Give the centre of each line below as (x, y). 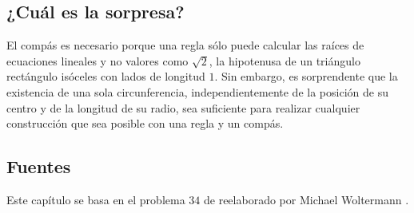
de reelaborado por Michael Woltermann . (306, 199)
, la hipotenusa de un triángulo (285, 60)
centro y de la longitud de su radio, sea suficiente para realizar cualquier (183, 107)
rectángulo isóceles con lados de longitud (106, 76)
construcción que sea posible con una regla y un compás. (145, 123)
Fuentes (39, 166)
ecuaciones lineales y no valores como (98, 60)
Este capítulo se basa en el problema (96, 199)
